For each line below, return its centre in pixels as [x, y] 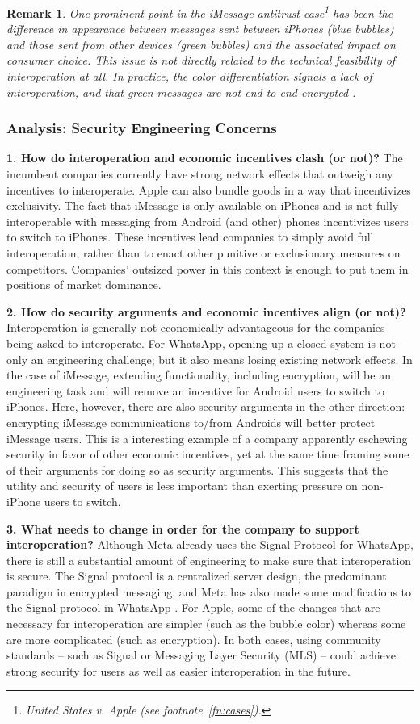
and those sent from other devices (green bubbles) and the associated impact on [201, 44]
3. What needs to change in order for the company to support [183, 528]
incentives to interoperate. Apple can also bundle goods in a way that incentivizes [209, 189]
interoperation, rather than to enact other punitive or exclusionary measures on [204, 253]
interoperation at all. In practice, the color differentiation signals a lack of [189, 76]
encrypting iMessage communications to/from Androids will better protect [191, 422]
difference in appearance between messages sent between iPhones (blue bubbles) [200, 29]
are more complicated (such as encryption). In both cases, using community [194, 639]
